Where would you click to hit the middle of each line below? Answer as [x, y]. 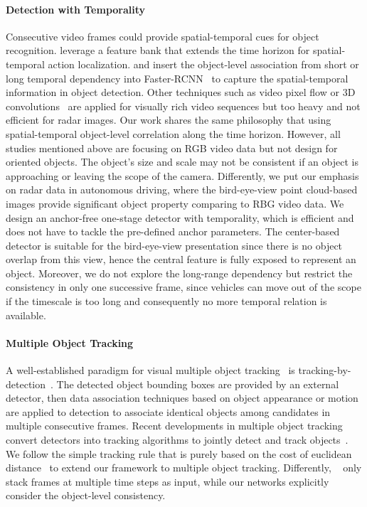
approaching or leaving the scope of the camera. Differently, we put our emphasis [182, 175]
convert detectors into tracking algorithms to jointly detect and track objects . [177, 440]
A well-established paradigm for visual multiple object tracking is [150, 370]
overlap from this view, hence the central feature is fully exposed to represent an [181, 259]
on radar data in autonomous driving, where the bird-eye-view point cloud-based [182, 190]
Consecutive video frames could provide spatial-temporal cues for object [163, 36]
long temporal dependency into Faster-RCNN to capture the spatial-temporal [177, 78]
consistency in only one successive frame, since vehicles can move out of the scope [183, 287]
